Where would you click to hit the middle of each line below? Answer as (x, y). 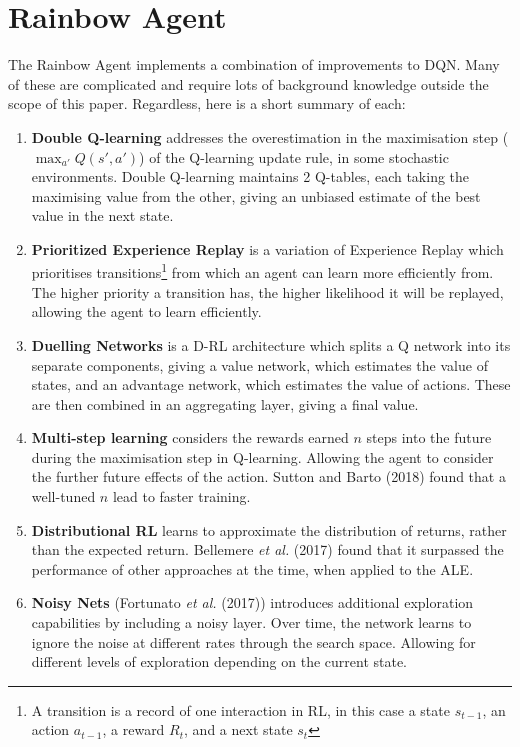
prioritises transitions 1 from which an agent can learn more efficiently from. (262, 271)
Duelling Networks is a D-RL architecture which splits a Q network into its (271, 344)
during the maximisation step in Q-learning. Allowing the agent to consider (262, 456)
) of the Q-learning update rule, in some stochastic (294, 156)
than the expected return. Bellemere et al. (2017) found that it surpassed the (267, 549)
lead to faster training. (181, 496)
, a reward (133, 729)
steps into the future (429, 437)
